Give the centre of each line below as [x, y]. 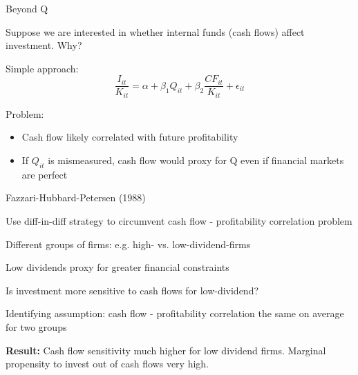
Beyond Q [27, 8]
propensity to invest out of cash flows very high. [107, 364]
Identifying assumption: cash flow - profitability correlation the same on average [175, 313]
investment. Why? [44, 45]
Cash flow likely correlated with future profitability [130, 137]
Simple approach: [42, 68]
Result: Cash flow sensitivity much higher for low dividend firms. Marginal [166, 350]
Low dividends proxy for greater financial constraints [117, 267]
